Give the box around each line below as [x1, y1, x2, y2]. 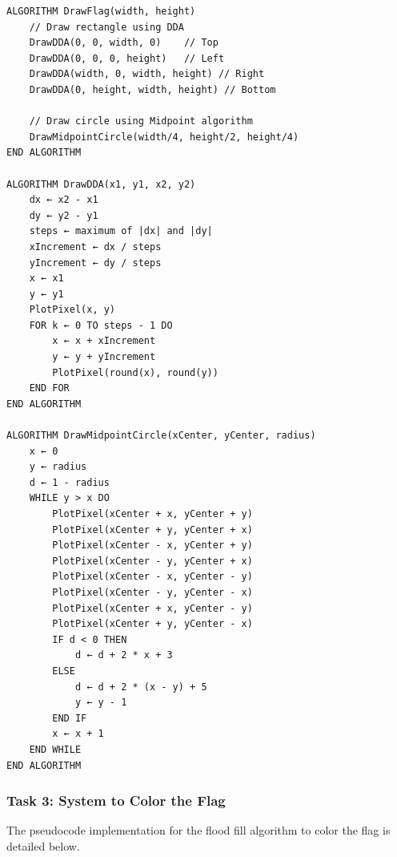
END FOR [29, 382, 70, 394]
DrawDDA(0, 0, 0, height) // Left [29, 52, 225, 64]
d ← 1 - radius [29, 476, 110, 488]
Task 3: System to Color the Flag [6, 790, 226, 811]
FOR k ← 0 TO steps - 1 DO [29, 319, 173, 331]
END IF [52, 712, 87, 724]
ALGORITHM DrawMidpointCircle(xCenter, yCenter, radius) [6, 430, 316, 442]
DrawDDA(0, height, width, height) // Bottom [29, 83, 276, 95]
